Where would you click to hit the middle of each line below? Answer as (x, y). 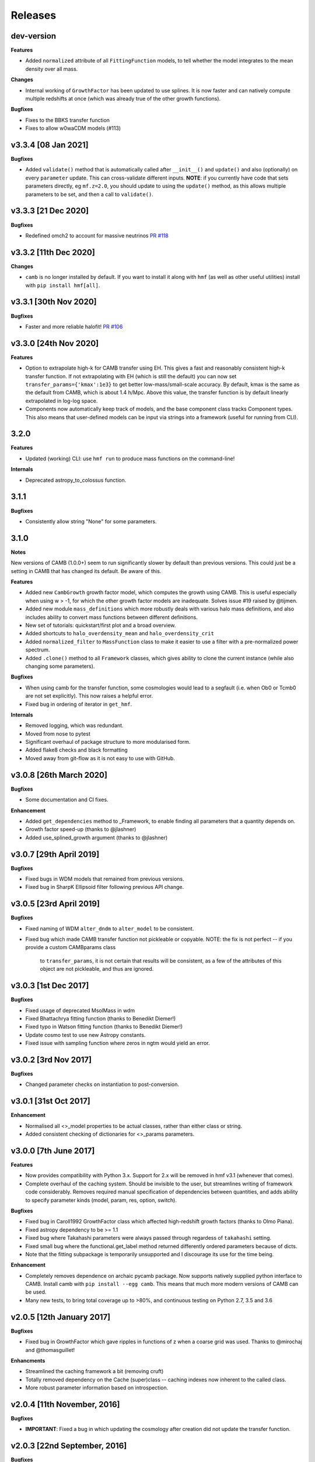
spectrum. (38, 650)
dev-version (34, 36)
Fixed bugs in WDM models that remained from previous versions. (105, 879)
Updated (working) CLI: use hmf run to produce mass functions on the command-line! (130, 458)
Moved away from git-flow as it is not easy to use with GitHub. (100, 758)
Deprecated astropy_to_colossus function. (76, 480)
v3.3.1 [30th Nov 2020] (54, 302)
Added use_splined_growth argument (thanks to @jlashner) (97, 837)
